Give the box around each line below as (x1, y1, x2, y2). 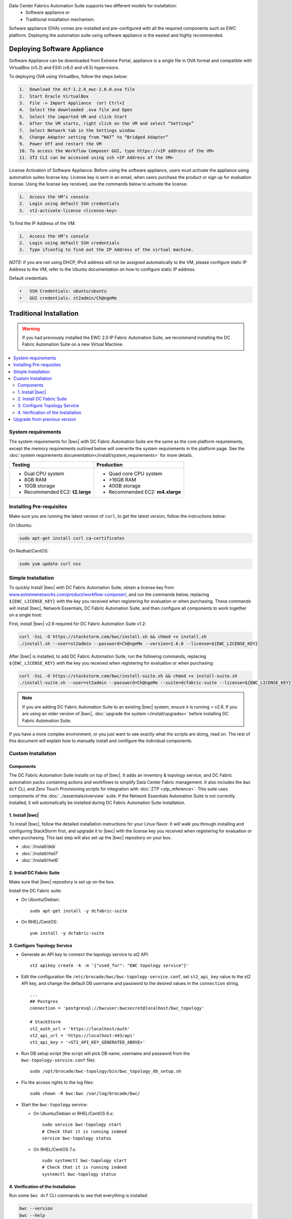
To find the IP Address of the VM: (9, 220, 76, 226)
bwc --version (19, 1206, 53, 1211)
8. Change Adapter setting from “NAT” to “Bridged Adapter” (19, 134, 168, 140)
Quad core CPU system (109, 470, 163, 477)
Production (96, 461, 123, 468)
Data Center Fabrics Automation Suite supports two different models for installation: (9, 3, 177, 8)
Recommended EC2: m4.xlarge (109, 488, 181, 495)
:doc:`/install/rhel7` (21, 850, 59, 856)
